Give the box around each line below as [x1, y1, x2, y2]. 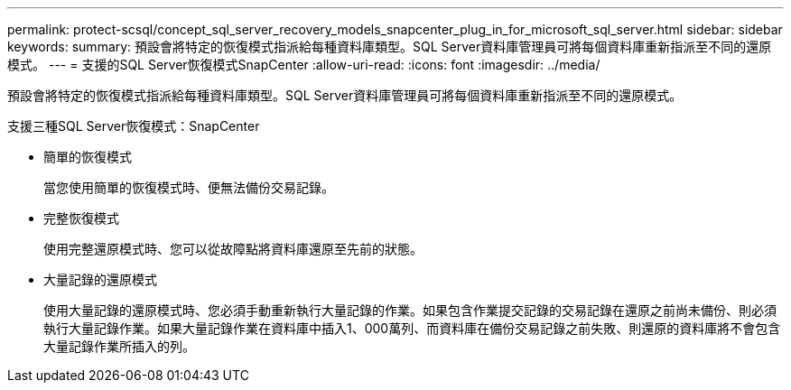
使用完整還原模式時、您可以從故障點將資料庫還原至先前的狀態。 [43, 241, 423, 256]
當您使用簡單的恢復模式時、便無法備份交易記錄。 [43, 180, 334, 195]
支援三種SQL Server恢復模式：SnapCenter [7, 118, 260, 134]
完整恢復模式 [43, 210, 119, 226]
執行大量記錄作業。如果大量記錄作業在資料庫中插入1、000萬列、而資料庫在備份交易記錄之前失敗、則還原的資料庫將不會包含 [43, 320, 781, 336]
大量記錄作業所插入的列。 [43, 339, 195, 354]
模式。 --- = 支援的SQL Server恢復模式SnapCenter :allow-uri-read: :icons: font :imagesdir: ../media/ [7, 57, 600, 72]
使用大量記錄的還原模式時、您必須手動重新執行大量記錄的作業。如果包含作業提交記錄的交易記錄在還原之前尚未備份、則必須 [43, 302, 777, 318]
